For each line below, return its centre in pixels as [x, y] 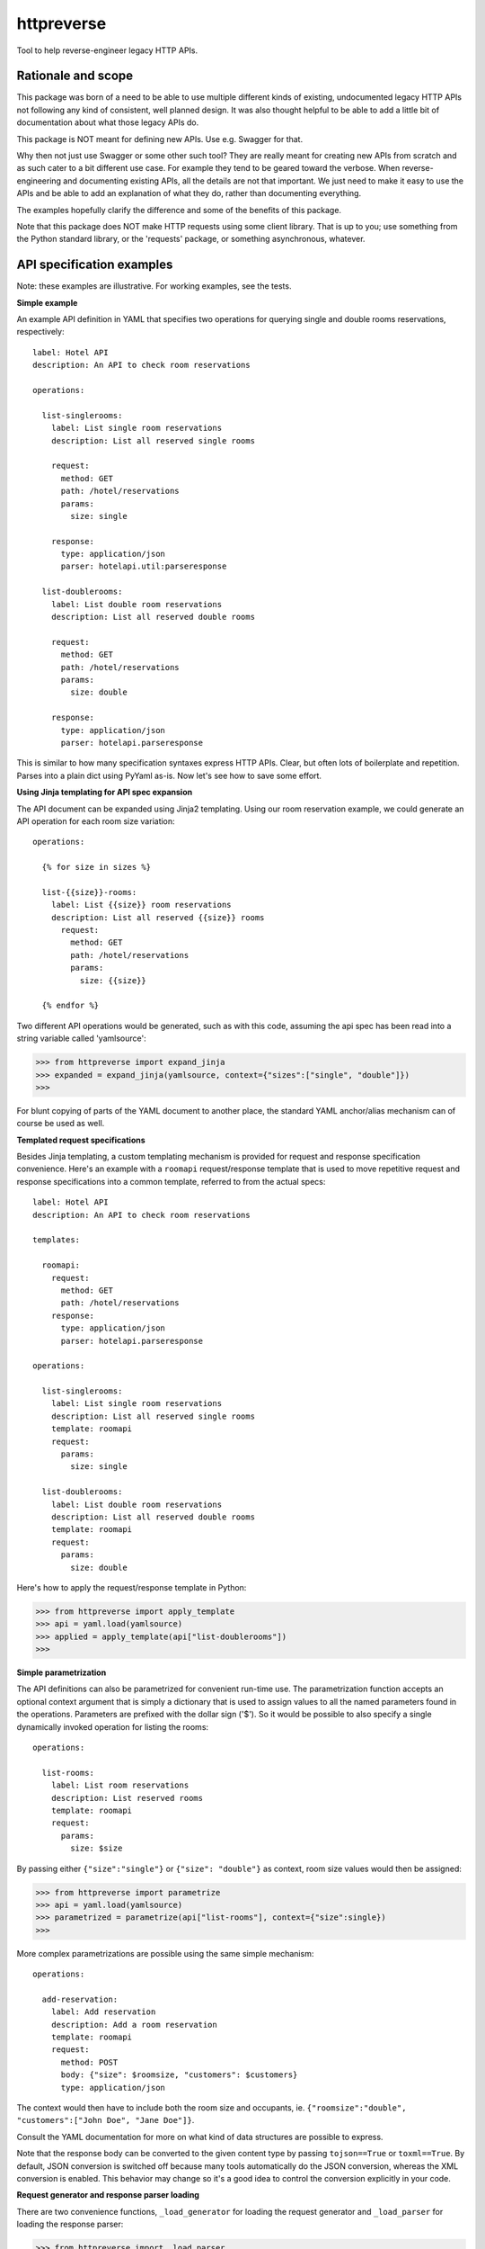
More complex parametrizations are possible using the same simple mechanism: [165, 1953]
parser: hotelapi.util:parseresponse [144, 566]
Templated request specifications [81, 1140]
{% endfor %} [71, 1006]
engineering [39, 181]
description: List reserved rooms [127, 1798]
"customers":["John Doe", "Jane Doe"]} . [106, 2120]
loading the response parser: [70, 2224]
